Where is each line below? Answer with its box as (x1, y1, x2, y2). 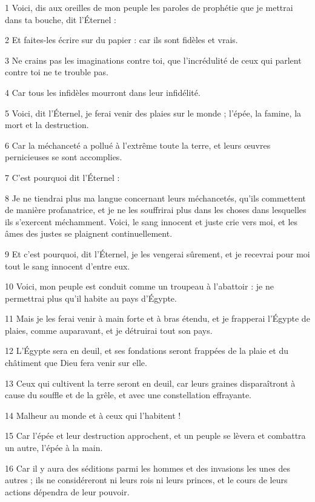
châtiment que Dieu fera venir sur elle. (5, 356, 147, 369)
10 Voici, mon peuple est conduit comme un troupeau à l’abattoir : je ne (5, 280, 274, 293)
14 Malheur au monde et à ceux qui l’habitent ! (5, 409, 181, 421)
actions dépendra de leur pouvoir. (5, 485, 130, 498)
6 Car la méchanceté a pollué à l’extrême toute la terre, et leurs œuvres (5, 138, 271, 151)
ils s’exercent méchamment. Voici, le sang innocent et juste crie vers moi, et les (5, 215, 298, 228)
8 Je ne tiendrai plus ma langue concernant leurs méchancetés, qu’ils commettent (5, 191, 306, 204)
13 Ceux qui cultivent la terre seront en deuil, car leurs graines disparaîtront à (5, 376, 296, 389)
